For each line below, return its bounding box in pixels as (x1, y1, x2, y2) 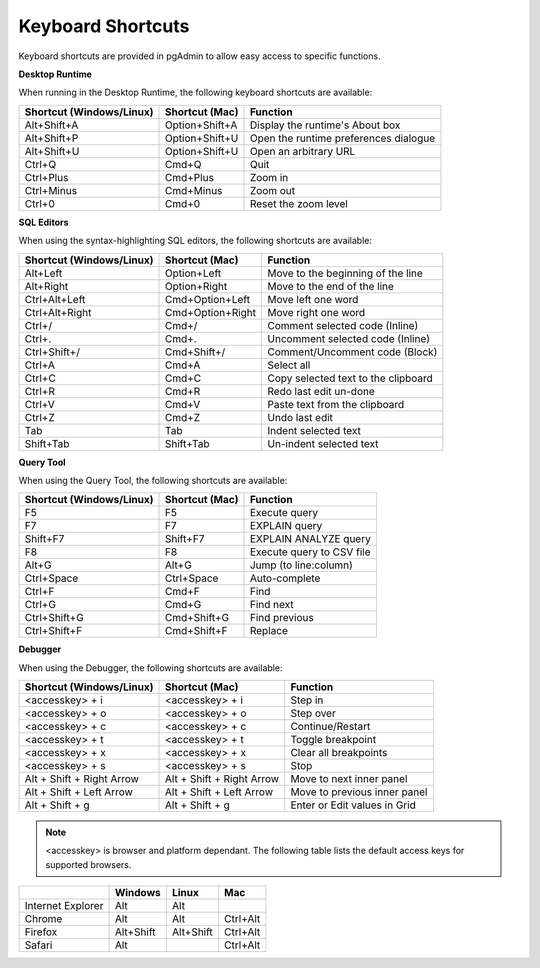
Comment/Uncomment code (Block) (267, 345, 438, 359)
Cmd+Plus (165, 170, 215, 184)
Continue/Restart (290, 720, 371, 734)
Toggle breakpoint (290, 733, 377, 747)
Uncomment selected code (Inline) (267, 331, 430, 345)
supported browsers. (45, 858, 132, 870)
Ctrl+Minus (24, 183, 78, 197)
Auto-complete (249, 571, 321, 585)
